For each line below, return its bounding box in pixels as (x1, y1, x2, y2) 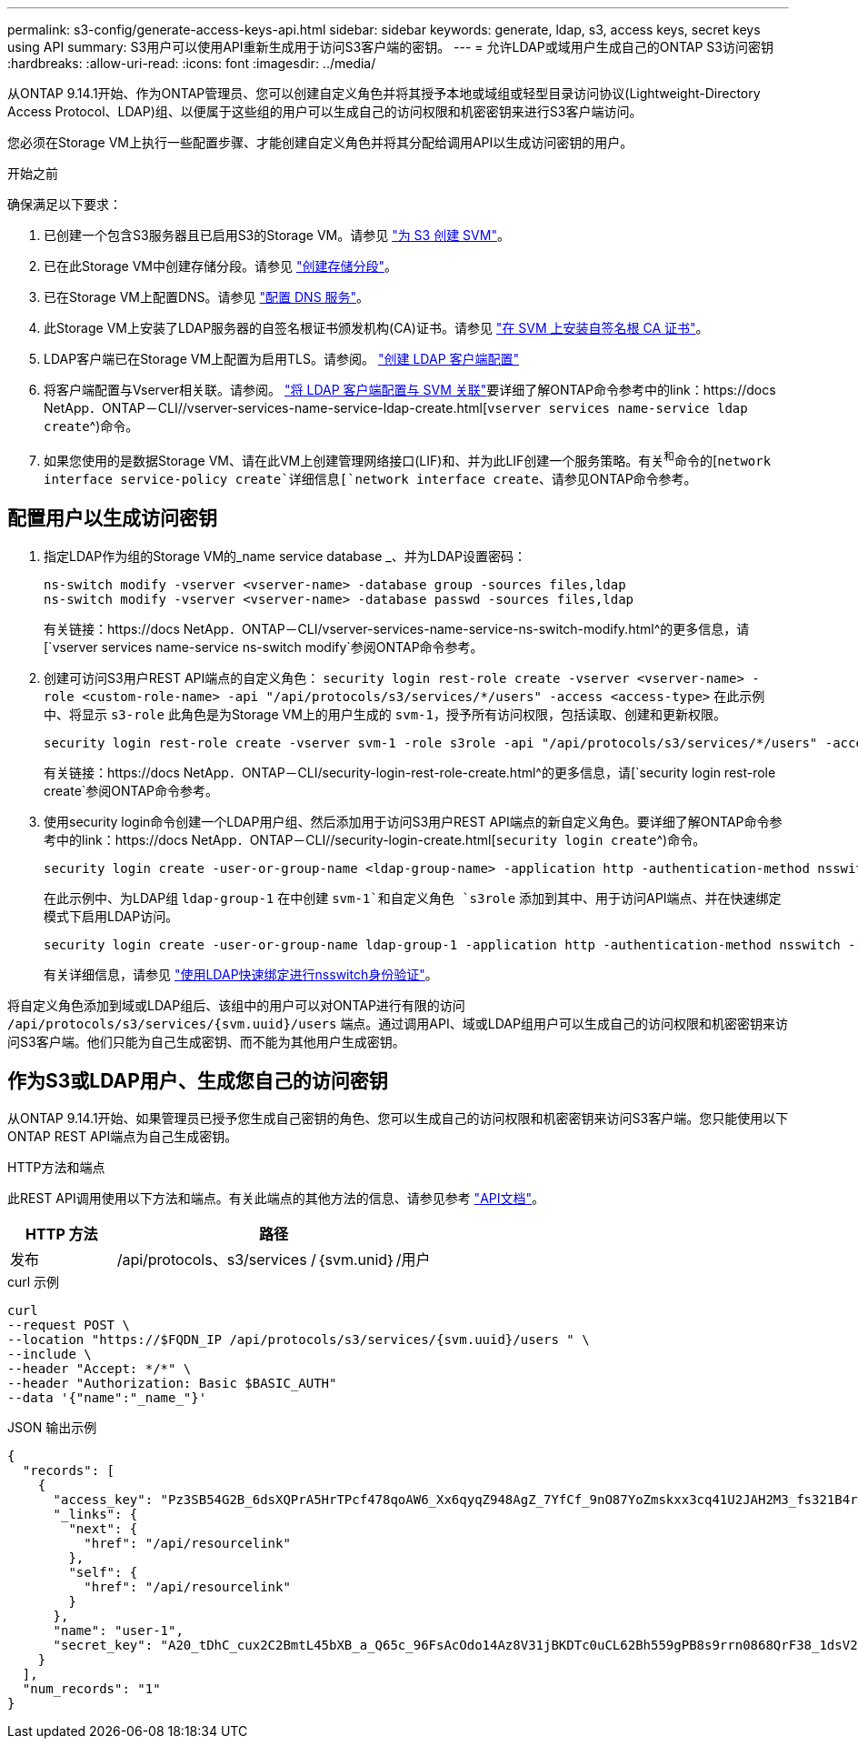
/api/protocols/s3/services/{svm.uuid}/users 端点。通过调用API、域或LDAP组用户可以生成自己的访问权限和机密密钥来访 (7, 1015, 788, 1031)
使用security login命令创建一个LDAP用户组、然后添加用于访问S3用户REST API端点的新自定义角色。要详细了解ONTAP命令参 (44, 813, 783, 829)
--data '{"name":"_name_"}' (7, 1390, 207, 1406)
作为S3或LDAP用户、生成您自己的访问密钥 (7, 1069, 388, 1092)
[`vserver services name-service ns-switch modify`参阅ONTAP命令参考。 (44, 638, 484, 655)
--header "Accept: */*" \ (7, 1361, 192, 1377)
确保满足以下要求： (7, 196, 122, 212)
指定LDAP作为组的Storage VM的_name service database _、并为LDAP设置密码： (44, 547, 526, 564)
